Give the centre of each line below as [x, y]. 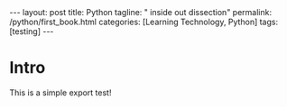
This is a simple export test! [60, 93]
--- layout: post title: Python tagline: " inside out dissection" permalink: [141, 12]
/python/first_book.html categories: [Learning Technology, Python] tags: [143, 22]
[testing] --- [32, 31]
